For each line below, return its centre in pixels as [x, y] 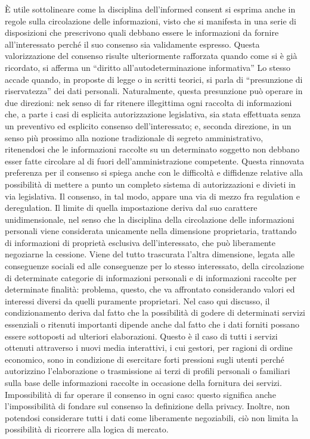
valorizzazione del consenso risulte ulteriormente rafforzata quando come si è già [151, 56]
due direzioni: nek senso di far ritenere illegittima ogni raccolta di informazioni [148, 102]
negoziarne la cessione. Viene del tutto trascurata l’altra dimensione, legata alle [150, 254]
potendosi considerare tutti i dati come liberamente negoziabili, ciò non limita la [152, 417]
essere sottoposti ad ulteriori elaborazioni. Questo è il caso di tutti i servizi [141, 336]
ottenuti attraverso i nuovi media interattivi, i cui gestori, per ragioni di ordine [149, 348]
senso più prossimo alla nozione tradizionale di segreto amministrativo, [134, 137]
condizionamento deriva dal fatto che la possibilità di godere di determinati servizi [155, 312]
